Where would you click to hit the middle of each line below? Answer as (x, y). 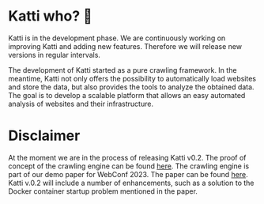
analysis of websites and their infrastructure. (81, 104)
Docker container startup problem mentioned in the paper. (103, 191)
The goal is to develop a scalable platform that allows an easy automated (127, 95)
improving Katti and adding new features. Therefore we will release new (125, 46)
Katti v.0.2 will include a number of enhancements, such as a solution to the (131, 183)
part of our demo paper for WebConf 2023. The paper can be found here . (128, 174)
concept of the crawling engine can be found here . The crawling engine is (129, 166)
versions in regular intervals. (55, 55)
